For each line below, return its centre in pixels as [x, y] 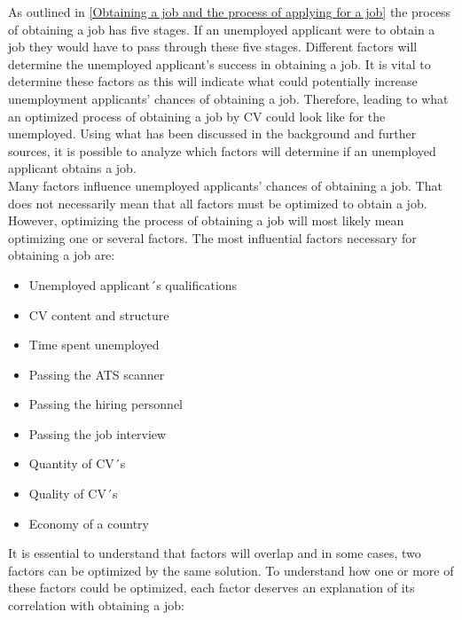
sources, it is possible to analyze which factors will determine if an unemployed [222, 150]
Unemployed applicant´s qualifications [133, 284]
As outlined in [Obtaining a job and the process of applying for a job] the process [230, 12]
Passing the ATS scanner [97, 374]
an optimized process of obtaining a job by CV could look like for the [197, 116]
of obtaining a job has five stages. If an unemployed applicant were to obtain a [222, 29]
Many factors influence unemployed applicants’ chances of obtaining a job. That [225, 185]
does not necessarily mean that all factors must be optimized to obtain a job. [218, 203]
